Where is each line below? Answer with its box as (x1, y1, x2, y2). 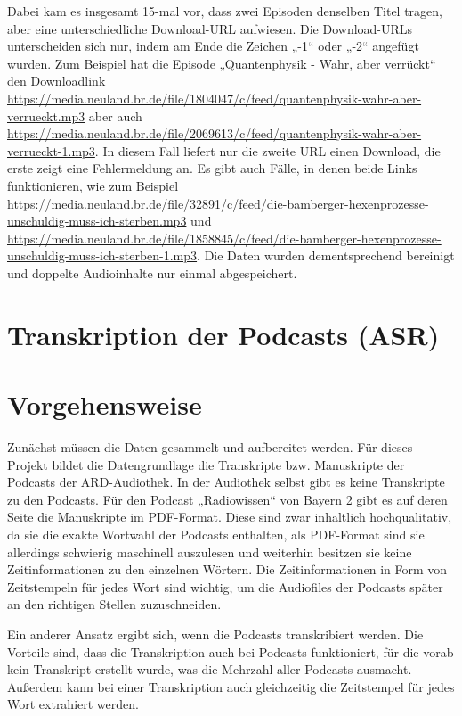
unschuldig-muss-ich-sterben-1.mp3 (7, 246, 198, 265)
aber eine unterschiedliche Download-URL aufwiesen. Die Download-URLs (7, 19, 413, 37)
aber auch (88, 106, 142, 125)
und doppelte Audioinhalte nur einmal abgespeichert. (7, 263, 297, 282)
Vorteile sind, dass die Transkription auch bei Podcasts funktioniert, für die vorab (7, 642, 454, 661)
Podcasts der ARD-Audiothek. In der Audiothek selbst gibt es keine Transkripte (7, 473, 445, 491)
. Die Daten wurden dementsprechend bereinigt (197, 246, 455, 265)
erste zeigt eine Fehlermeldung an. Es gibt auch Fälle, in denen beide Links (7, 159, 417, 177)
